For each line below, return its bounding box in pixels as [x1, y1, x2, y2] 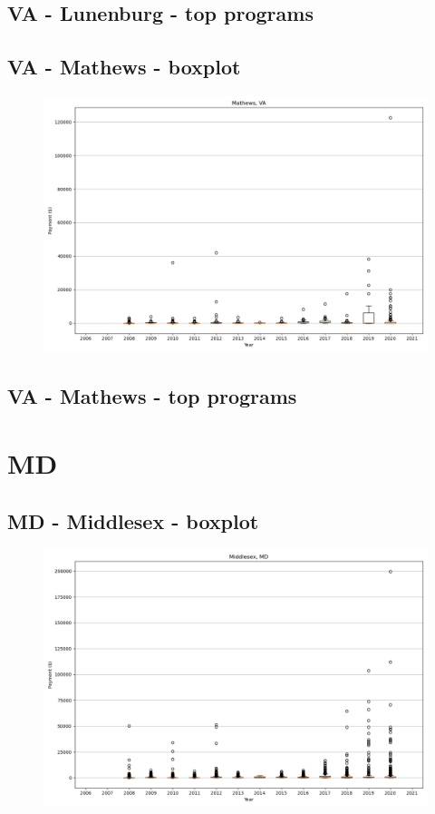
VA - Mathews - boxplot [7, 53, 241, 81]
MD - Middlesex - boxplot [7, 506, 259, 534]
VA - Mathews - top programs [7, 382, 297, 410]
